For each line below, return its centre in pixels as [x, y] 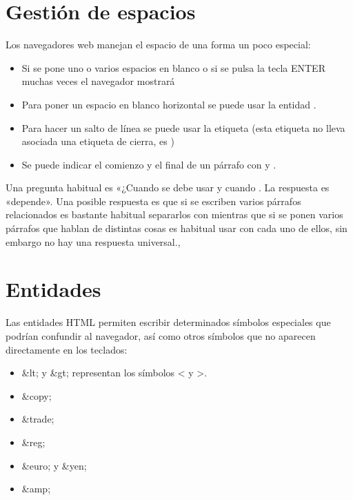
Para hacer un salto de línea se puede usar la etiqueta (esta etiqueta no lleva [183, 127]
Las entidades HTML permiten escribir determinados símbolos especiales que [168, 322]
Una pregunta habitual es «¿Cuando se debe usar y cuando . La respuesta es [168, 187]
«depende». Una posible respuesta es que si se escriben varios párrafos [153, 201]
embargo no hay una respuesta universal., [93, 241]
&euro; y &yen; [54, 465]
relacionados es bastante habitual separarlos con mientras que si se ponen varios [174, 214]
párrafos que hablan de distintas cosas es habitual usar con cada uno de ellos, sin [176, 228]
